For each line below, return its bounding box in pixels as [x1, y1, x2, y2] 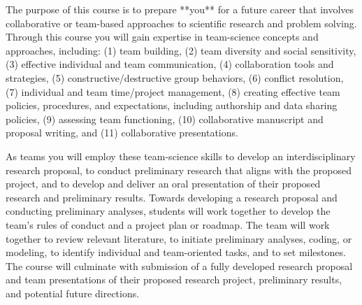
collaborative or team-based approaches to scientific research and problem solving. [6, 15, 357, 30]
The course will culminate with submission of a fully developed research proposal [6, 258, 353, 273]
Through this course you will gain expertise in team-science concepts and [6, 29, 319, 44]
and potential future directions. [6, 285, 140, 300]
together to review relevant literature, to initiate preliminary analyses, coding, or [6, 231, 352, 246]
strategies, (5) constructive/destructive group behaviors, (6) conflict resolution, [6, 70, 344, 85]
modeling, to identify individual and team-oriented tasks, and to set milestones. [6, 245, 346, 260]
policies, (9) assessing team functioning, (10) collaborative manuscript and [6, 111, 324, 126]
